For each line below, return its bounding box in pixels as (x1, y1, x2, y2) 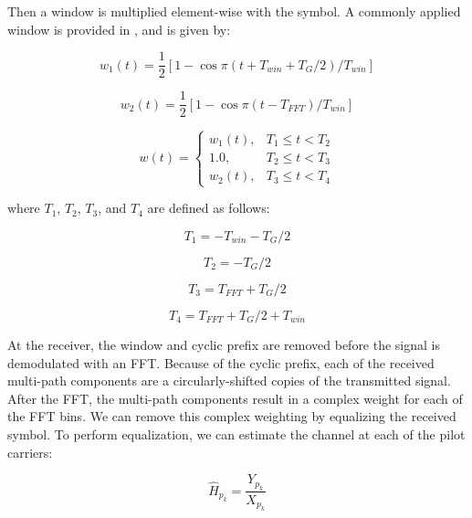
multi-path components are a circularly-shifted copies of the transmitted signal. (7, 371, 451, 390)
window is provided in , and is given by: (7, 19, 231, 38)
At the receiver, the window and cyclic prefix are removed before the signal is (7, 334, 441, 354)
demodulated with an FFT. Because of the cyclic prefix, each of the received (7, 353, 435, 372)
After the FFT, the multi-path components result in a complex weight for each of (7, 388, 463, 407)
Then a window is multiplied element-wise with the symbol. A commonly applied (7, 2, 461, 20)
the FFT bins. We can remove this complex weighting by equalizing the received (7, 407, 456, 426)
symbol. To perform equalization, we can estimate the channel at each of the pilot (7, 424, 466, 443)
